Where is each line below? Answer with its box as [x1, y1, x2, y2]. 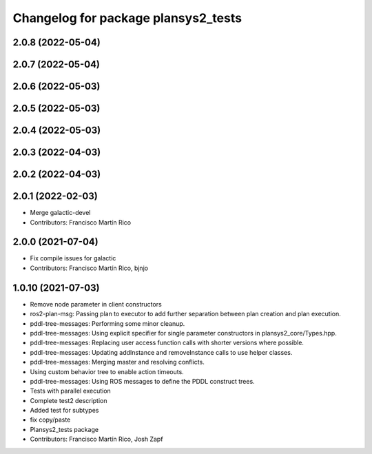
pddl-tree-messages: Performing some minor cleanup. [30, 319, 185, 327]
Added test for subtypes [30, 406, 99, 415]
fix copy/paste [30, 415, 71, 424]
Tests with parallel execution [30, 386, 112, 395]
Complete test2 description [30, 396, 107, 404]
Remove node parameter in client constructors [30, 300, 162, 308]
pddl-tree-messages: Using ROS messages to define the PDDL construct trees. [30, 377, 255, 385]
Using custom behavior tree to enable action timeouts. [30, 367, 184, 375]
